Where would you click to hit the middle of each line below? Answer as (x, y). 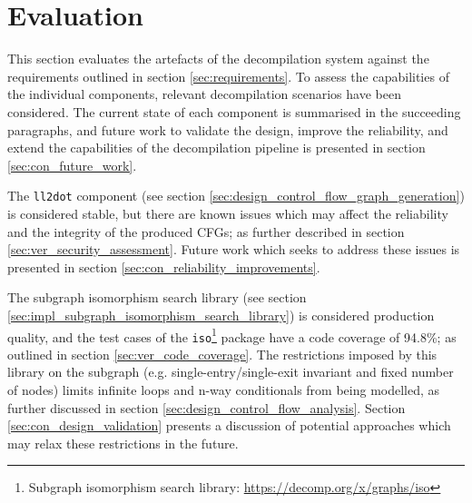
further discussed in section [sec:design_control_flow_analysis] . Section (206, 407)
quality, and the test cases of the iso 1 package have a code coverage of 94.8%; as (232, 335)
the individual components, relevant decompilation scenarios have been (204, 94)
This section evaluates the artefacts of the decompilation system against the (218, 59)
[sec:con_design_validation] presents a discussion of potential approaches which (229, 425)
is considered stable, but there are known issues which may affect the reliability (228, 213)
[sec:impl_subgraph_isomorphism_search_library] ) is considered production (221, 315)
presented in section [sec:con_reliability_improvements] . (164, 266)
